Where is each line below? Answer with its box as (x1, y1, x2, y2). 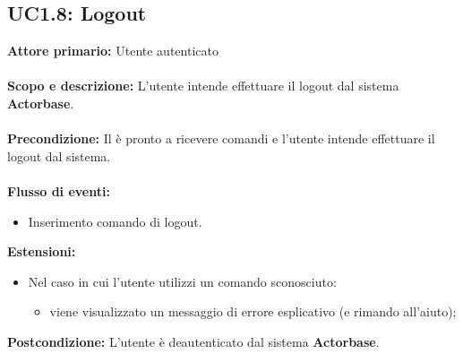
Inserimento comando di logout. (28, 212, 202, 230)
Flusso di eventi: (7, 181, 110, 200)
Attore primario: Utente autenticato (7, 41, 219, 60)
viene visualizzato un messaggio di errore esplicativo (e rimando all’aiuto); (49, 302, 457, 321)
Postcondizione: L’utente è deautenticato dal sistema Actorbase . (7, 332, 380, 350)
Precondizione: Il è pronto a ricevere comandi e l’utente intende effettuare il (7, 129, 435, 148)
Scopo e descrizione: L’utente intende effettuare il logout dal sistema (7, 76, 399, 95)
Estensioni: (7, 242, 76, 261)
